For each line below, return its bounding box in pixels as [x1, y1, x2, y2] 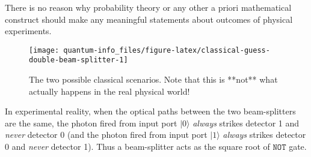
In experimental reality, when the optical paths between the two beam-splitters [5, 105, 296, 117]
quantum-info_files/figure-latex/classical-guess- [63, 46, 270, 55]
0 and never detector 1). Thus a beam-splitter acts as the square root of [5, 140, 270, 153]
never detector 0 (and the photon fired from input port [5, 128, 208, 141]
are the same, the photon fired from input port [5, 116, 177, 129]
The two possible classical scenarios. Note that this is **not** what [29, 73, 278, 86]
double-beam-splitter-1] [29, 56, 128, 65]
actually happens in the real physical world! [29, 84, 190, 97]
